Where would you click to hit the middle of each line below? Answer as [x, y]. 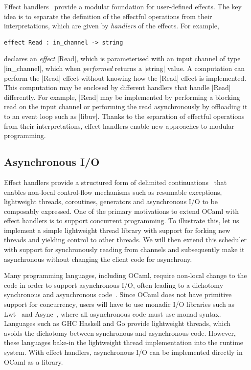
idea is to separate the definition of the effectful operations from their [108, 16]
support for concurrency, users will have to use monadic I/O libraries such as [119, 304]
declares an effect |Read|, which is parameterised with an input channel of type [122, 58]
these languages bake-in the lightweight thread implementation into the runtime [124, 342]
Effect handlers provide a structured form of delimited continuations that [115, 182]
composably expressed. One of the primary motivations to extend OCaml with [121, 211]
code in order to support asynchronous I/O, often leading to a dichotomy [114, 285]
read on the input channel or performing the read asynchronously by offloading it [126, 106]
